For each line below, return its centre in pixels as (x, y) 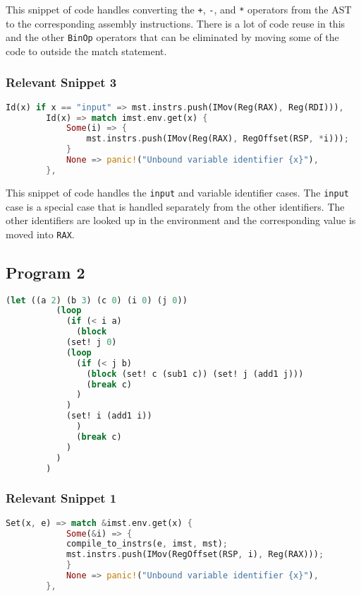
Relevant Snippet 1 (61, 498)
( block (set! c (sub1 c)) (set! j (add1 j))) (195, 374)
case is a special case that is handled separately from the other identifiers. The (175, 206)
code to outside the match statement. (86, 51)
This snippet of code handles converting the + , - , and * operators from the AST (179, 9)
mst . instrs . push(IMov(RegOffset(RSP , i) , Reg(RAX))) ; (195, 555)
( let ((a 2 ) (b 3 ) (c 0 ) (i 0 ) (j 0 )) (97, 300)
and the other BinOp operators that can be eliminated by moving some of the (172, 37)
